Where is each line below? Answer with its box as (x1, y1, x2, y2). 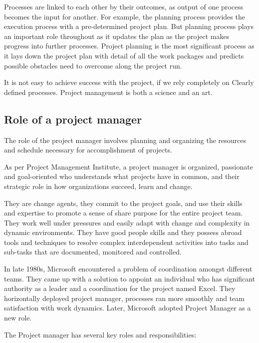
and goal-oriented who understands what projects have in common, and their (4, 171, 240, 181)
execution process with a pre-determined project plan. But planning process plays (4, 21, 254, 31)
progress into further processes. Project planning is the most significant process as (4, 40, 255, 51)
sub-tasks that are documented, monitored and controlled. (4, 246, 182, 257)
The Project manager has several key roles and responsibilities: (4, 329, 197, 339)
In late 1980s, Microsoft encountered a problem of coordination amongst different (4, 263, 253, 274)
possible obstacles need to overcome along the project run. (4, 60, 182, 70)
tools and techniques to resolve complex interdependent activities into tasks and (4, 236, 249, 247)
